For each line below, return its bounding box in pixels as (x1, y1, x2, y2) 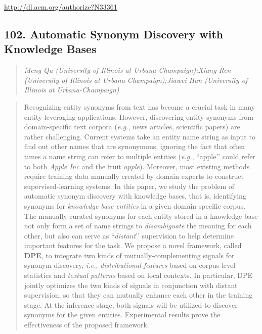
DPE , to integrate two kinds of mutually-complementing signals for (24, 250, 235, 260)
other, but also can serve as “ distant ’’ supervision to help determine (24, 230, 234, 241)
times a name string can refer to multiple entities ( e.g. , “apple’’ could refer (24, 151, 255, 161)
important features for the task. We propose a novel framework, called (24, 240, 242, 251)
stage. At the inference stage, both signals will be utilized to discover (24, 299, 238, 310)
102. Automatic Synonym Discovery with (4, 26, 224, 41)
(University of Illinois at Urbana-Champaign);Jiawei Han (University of (24, 74, 248, 85)
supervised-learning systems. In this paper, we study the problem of (24, 180, 235, 191)
